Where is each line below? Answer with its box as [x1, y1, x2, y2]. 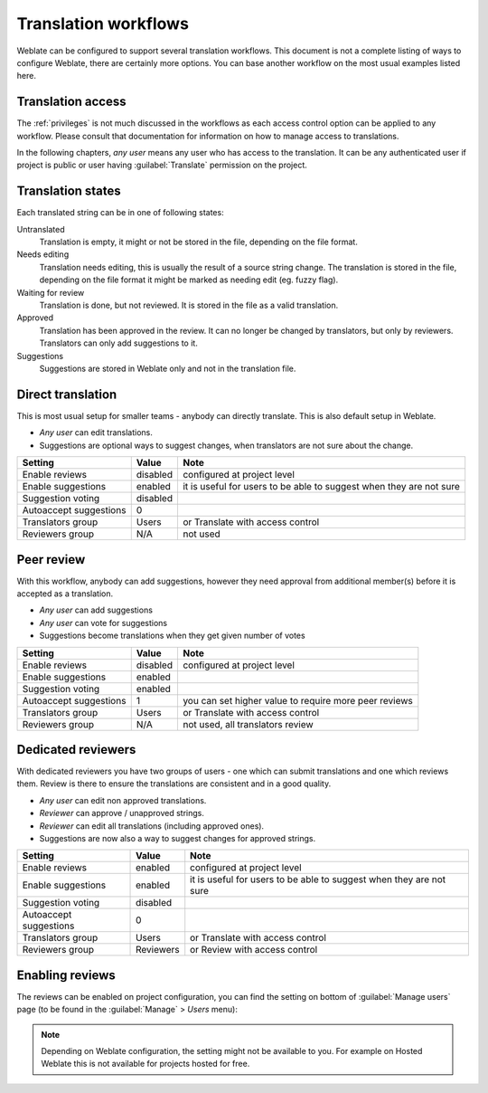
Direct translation [16, 386, 117, 402]
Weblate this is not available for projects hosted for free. [41, 1059, 250, 1069]
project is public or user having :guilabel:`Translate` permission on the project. [16, 159, 307, 171]
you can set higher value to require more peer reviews [182, 694, 413, 707]
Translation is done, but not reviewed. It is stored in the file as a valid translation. [39, 299, 339, 311]
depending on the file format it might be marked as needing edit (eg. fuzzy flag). [39, 274, 339, 285]
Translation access [16, 94, 127, 109]
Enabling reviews [16, 967, 117, 983]
